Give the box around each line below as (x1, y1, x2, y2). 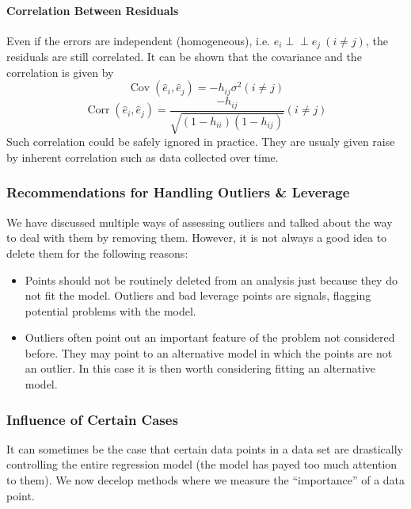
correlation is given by (6, 63, 114, 80)
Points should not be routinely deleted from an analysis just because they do (25, 271, 398, 288)
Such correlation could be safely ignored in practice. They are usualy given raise (6, 133, 395, 150)
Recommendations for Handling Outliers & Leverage (6, 182, 350, 202)
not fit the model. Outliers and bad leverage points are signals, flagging (25, 287, 371, 304)
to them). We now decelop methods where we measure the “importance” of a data (6, 472, 405, 488)
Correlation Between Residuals (6, 2, 179, 18)
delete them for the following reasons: (6, 244, 188, 261)
